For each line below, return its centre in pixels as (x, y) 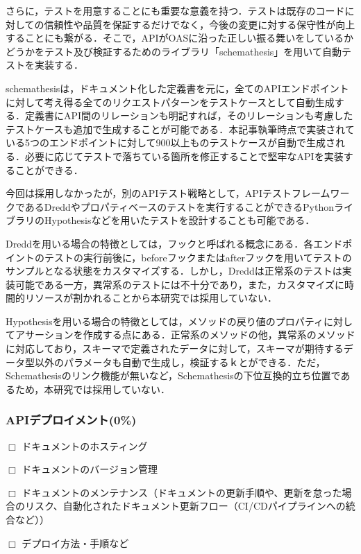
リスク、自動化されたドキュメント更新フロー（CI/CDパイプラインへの (185, 506)
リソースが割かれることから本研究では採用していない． (151, 298)
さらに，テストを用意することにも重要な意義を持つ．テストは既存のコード (175, 10)
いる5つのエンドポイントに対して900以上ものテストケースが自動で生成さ (170, 142)
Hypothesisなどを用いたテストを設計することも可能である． (179, 220)
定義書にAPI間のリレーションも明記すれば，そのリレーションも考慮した (189, 115)
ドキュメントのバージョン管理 (90, 469)
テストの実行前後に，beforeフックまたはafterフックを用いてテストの (198, 257)
